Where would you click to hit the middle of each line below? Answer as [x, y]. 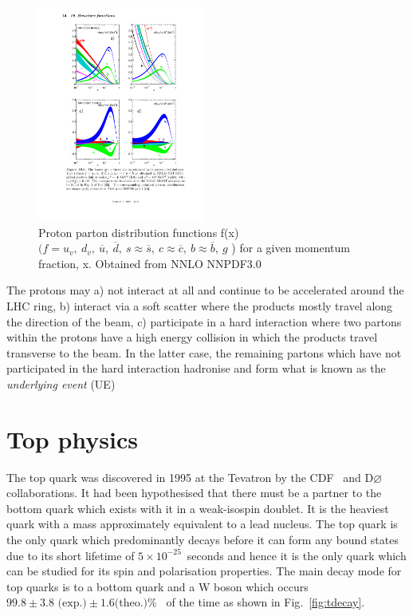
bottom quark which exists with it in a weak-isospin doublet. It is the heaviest [198, 508]
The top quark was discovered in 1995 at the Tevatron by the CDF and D [190, 477]
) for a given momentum [291, 248]
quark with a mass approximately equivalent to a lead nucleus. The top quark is [202, 524]
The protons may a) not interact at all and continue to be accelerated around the [205, 290]
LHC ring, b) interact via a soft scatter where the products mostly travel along [200, 305]
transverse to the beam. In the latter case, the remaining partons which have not [204, 352]
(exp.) [72, 604]
